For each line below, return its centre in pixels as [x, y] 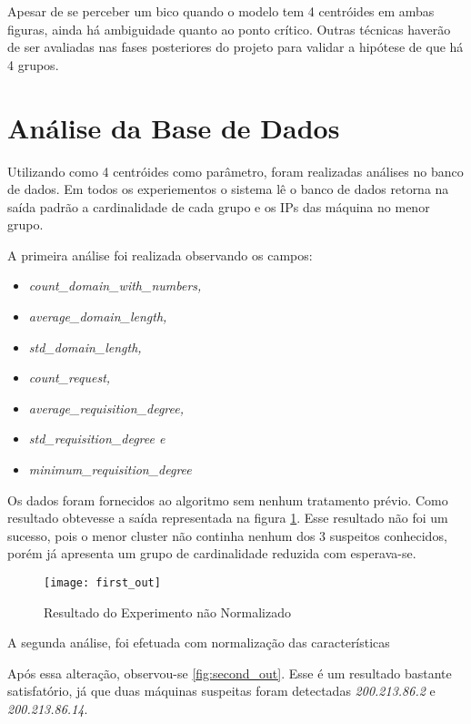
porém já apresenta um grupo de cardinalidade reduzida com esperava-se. [212, 553]
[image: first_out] [102, 583]
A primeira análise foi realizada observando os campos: [160, 255]
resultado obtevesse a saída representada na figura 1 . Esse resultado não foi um [228, 518]
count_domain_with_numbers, [115, 286]
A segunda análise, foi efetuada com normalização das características [199, 642]
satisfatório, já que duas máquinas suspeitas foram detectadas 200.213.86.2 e [221, 691]
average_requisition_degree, [106, 408]
